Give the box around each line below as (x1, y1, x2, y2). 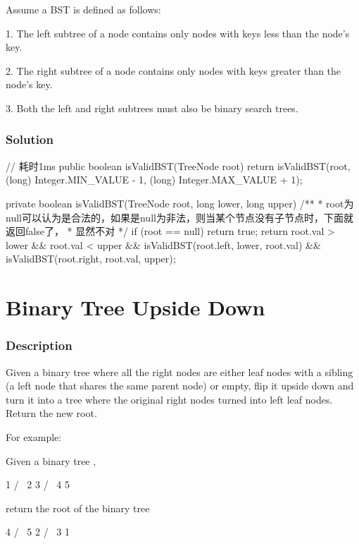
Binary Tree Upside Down (6, 293, 265, 322)
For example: (6, 429, 62, 444)
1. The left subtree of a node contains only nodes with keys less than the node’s (6, 25, 350, 40)
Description (6, 337, 73, 354)
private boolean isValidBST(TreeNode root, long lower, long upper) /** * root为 (6, 195, 354, 210)
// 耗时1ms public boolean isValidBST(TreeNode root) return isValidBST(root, (6, 158, 351, 173)
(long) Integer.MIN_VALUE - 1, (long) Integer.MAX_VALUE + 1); (6, 172, 303, 187)
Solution (6, 131, 53, 148)
